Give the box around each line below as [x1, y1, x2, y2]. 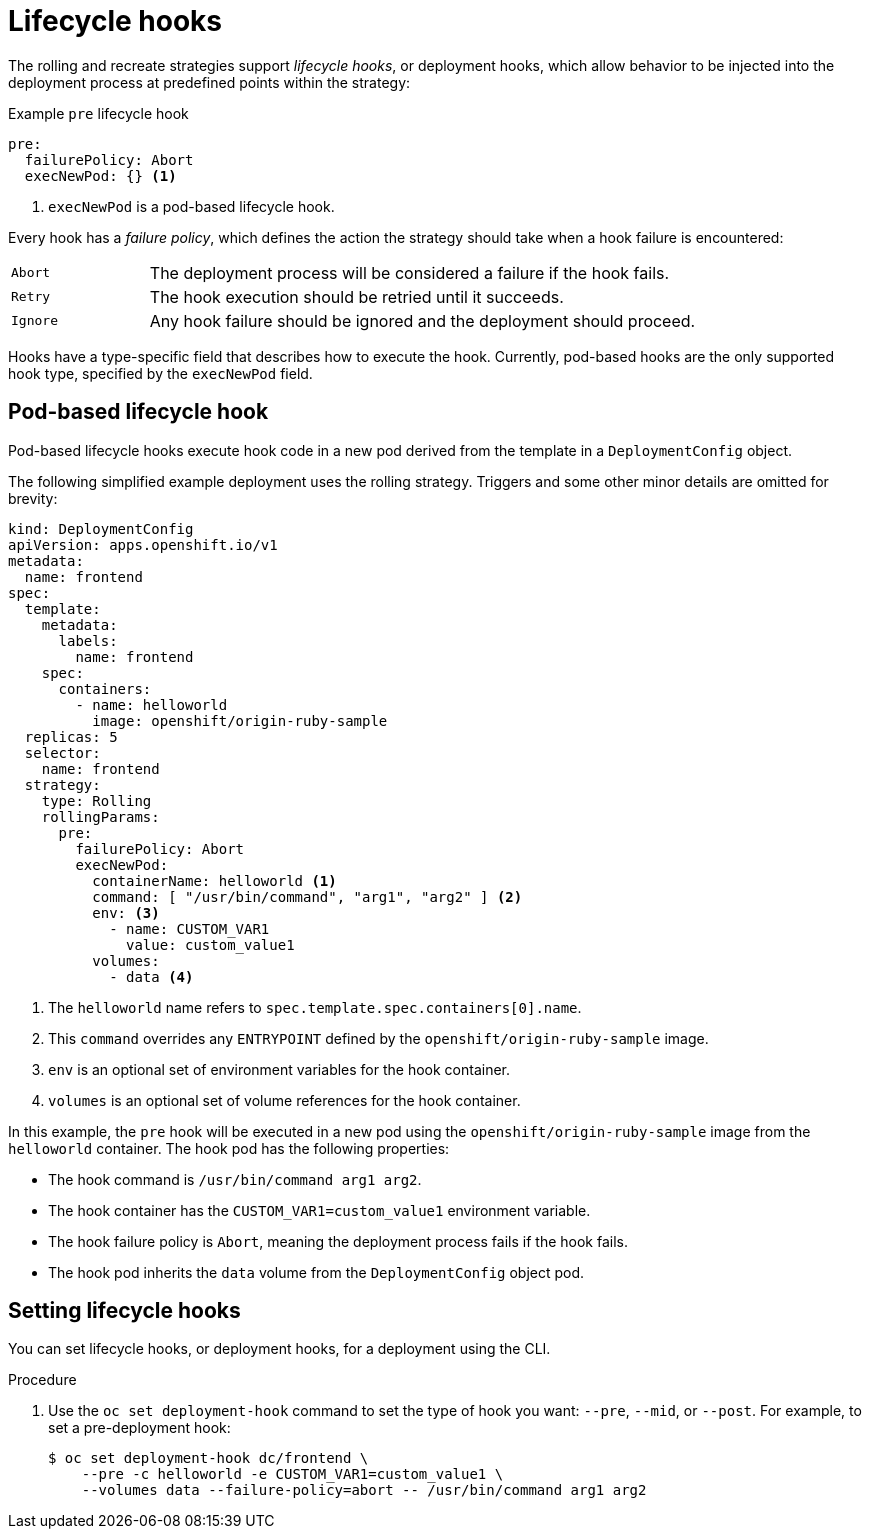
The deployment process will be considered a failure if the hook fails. [149, 262, 670, 283]
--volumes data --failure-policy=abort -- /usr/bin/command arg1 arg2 [81, 1482, 647, 1499]
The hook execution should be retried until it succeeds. [149, 286, 564, 307]
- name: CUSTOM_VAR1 [109, 920, 270, 937]
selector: [24, 744, 101, 761]
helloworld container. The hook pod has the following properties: [8, 1139, 450, 1157]
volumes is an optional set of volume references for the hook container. [48, 1091, 521, 1109]
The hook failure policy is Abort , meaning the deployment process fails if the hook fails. [48, 1232, 628, 1250]
